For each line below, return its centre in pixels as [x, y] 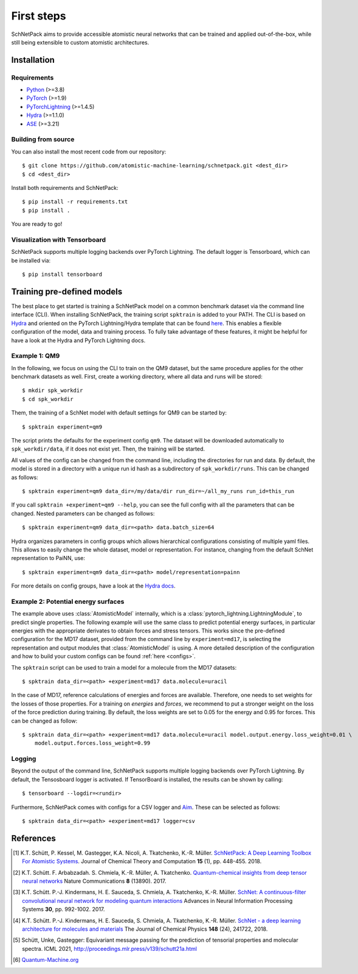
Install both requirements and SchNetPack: [65, 187]
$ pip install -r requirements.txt [75, 202]
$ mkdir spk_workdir [53, 391]
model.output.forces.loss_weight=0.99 [92, 743]
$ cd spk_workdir [48, 399]
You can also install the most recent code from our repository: [89, 152]
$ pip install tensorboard [62, 275]
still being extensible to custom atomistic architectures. [80, 42]
